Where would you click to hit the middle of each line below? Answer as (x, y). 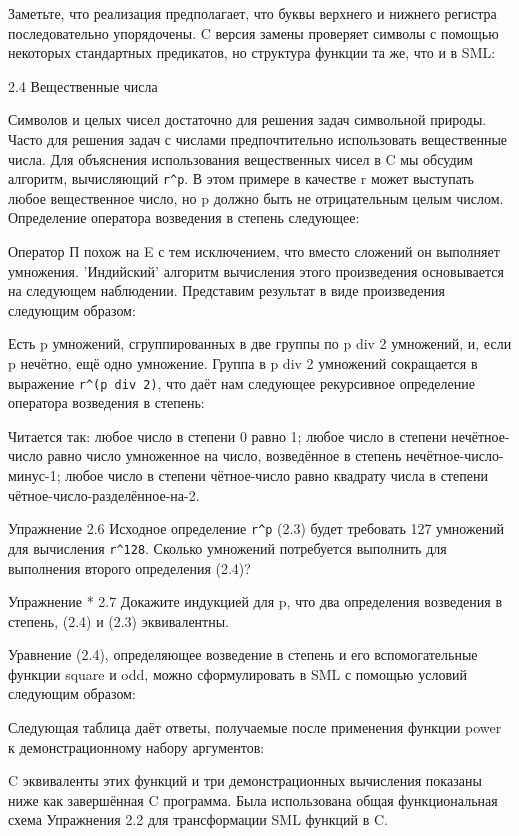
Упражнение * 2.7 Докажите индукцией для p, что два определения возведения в (255, 601)
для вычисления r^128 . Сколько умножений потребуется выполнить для (227, 547)
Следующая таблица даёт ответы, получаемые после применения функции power (255, 727)
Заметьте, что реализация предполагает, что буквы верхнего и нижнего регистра (252, 13)
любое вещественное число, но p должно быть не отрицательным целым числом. (256, 197)
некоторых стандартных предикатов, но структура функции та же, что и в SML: (252, 52)
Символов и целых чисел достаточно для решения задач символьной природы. (247, 119)
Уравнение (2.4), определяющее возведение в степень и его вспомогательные (243, 654)
